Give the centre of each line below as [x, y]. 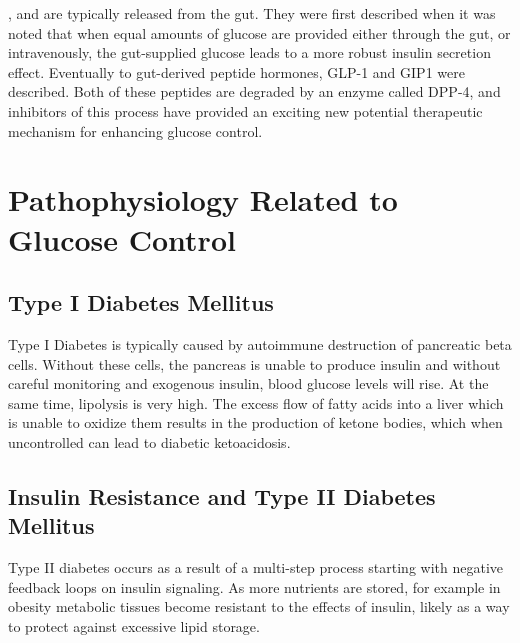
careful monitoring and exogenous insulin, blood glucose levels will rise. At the [248, 383]
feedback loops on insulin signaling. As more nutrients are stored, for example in [254, 586]
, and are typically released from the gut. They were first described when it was [252, 13]
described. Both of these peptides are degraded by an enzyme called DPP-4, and [254, 91]
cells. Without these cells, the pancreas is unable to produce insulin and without [254, 363]
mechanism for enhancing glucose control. [135, 130]
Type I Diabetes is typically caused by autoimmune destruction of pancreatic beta [260, 343]
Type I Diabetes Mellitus [141, 302]
